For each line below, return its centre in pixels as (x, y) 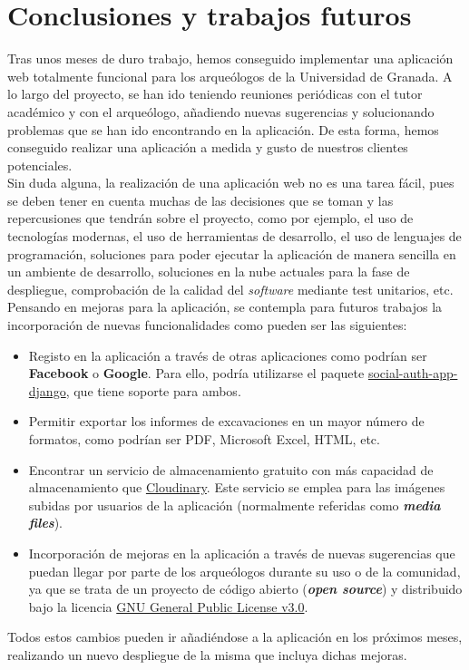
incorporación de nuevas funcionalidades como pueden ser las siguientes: (207, 325)
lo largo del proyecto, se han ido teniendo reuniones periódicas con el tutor (215, 94)
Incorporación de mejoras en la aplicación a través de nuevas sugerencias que (242, 553)
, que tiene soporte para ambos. (153, 390)
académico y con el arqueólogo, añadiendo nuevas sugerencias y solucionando (221, 111)
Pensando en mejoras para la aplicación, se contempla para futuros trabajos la (225, 307)
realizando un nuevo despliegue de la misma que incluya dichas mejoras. (207, 654)
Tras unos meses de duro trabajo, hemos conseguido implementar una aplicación (230, 58)
